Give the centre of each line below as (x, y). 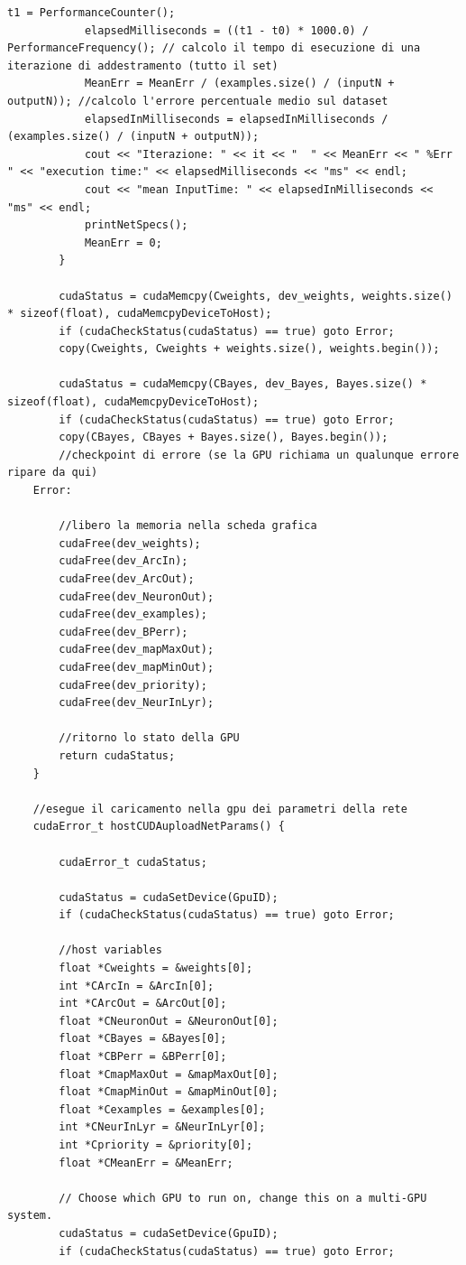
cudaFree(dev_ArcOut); (127, 579)
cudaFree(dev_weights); (130, 543)
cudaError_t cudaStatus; (133, 862)
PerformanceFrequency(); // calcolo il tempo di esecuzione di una (214, 48)
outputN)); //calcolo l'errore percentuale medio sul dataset (198, 101)
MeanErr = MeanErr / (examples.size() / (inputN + (239, 84)
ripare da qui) (53, 473)
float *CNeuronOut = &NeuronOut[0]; (169, 1021)
